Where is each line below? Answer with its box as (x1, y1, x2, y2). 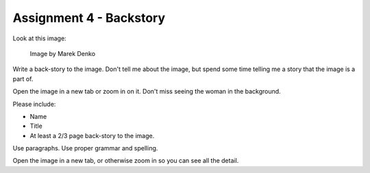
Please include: (12, 100, 56, 108)
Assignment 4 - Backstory (12, 10, 166, 25)
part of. (12, 75, 34, 83)
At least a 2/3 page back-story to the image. (29, 131, 155, 139)
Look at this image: (12, 34, 66, 42)
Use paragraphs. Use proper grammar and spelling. (12, 144, 158, 152)
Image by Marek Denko (29, 49, 96, 57)
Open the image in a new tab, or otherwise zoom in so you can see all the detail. (12, 157, 239, 165)
